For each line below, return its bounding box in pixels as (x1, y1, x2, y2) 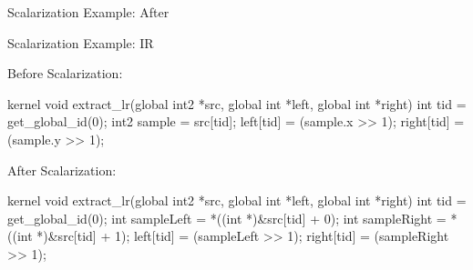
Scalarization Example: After (7, 3, 170, 21)
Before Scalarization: (7, 64, 123, 83)
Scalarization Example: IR (7, 33, 154, 52)
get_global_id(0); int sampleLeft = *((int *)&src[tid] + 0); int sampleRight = (7, 208, 447, 227)
